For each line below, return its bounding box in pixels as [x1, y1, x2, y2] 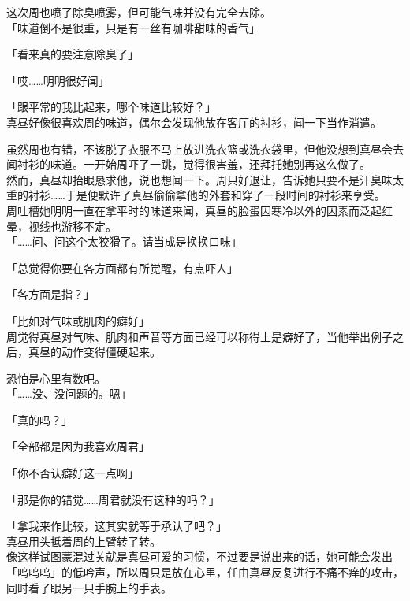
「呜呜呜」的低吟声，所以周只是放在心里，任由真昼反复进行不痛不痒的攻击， [6, 564, 404, 581]
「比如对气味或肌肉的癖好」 [6, 312, 150, 328]
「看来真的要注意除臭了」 [6, 46, 139, 62]
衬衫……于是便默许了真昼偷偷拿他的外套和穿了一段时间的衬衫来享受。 [28, 187, 386, 203]
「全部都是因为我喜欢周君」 [6, 438, 150, 454]
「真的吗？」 [6, 411, 73, 428]
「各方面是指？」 [6, 286, 95, 302]
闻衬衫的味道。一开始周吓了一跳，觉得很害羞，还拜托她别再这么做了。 [6, 156, 371, 173]
